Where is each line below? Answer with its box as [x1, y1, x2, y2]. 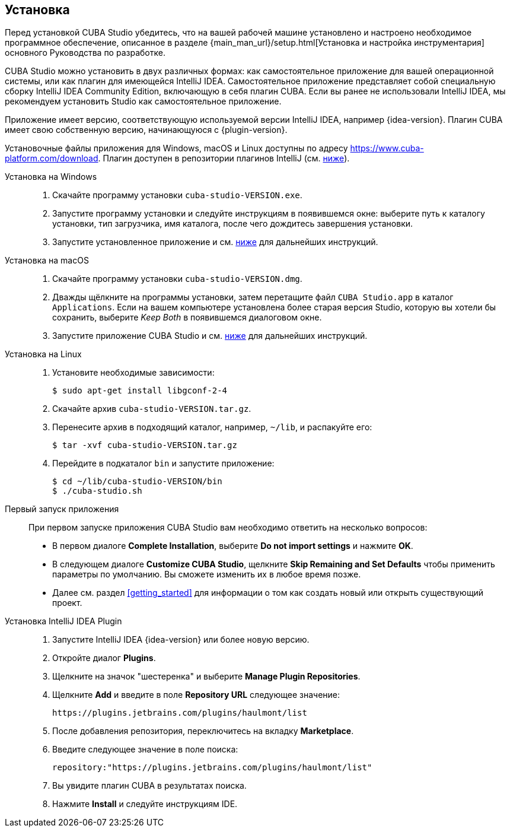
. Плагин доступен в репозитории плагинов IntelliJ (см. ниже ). [98, 153, 350, 164]
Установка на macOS [5, 255, 89, 266]
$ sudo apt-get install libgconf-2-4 [52, 386, 228, 396]
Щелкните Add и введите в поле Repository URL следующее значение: [52, 690, 340, 700]
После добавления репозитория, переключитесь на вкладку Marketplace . [52, 726, 354, 736]
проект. [52, 598, 82, 608]
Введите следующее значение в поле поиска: [52, 744, 238, 755]
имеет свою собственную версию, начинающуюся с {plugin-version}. [5, 125, 288, 135]
